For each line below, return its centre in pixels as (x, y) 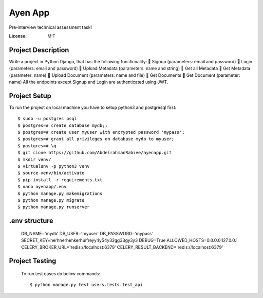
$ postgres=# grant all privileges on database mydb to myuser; (96, 139)
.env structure (31, 221)
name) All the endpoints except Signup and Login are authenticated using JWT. (88, 82)
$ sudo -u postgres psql (47, 119)
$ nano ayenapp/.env (42, 187)
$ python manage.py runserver (54, 207)
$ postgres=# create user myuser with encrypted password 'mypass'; (101, 132)
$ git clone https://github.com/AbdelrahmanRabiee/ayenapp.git (95, 153)
